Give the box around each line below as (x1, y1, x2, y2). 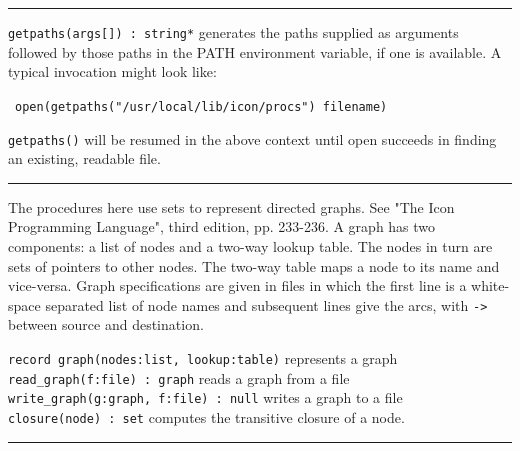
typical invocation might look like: (8, 61, 217, 82)
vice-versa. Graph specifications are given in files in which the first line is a (8, 275, 467, 296)
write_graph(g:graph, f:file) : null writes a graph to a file (8, 387, 403, 408)
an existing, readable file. (8, 148, 161, 169)
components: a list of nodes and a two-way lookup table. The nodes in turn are (8, 235, 493, 256)
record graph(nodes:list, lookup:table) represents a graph (8, 347, 398, 368)
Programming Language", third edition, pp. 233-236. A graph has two (8, 216, 436, 237)
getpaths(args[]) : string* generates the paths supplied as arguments (8, 22, 459, 42)
